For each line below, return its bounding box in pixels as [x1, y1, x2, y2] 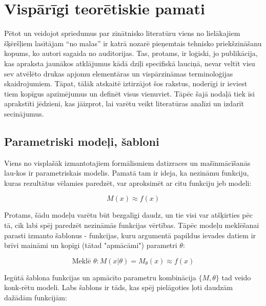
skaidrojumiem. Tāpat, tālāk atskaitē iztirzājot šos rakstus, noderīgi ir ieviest [4, 78, 248, 89]
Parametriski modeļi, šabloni [4, 133, 159, 149]
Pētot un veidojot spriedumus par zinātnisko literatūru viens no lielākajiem [4, 28, 240, 39]
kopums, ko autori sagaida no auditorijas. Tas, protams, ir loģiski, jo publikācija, [4, 48, 258, 59]
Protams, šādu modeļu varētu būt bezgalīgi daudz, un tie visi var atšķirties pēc [4, 209, 253, 220]
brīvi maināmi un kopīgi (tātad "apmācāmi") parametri [4, 240, 177, 251]
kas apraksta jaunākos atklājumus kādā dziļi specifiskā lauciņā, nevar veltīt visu [4, 58, 255, 68]
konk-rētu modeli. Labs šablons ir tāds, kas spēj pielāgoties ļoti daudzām [4, 282, 233, 293]
